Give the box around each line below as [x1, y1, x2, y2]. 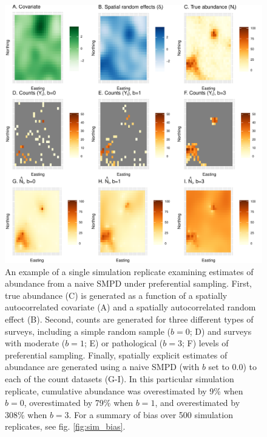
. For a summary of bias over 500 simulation [69, 408, 233, 421]
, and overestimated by [155, 396, 240, 409]
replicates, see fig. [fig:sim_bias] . [5, 420, 126, 433]
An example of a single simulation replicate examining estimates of [5, 265, 254, 278]
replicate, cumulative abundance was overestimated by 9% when [5, 384, 243, 397]
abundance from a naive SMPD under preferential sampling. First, [5, 277, 252, 290]
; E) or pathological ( [84, 337, 163, 349]
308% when [5, 408, 47, 421]
